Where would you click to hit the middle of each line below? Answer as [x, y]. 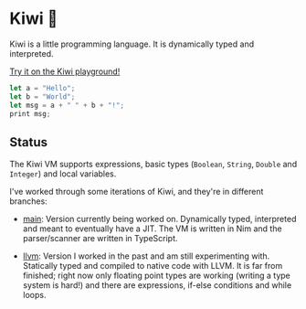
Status [29, 142]
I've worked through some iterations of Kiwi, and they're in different [137, 192]
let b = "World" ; [42, 96]
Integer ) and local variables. [63, 174]
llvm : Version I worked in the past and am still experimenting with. [146, 256]
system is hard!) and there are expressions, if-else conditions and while [157, 285]
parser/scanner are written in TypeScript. [100, 239]
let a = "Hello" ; [42, 88]
